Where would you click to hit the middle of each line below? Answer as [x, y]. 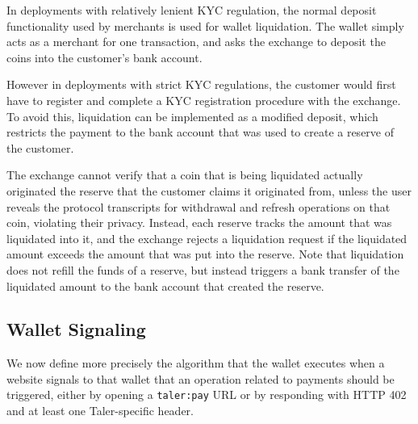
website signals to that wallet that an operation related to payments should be [201, 378]
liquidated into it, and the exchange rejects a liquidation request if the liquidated [207, 238]
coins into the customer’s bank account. [104, 57]
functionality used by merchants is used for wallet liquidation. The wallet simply [205, 25]
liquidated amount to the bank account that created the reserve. [165, 285]
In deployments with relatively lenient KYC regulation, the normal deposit [192, 10]
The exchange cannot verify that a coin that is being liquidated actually [185, 175]
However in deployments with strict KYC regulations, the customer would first [201, 84]
